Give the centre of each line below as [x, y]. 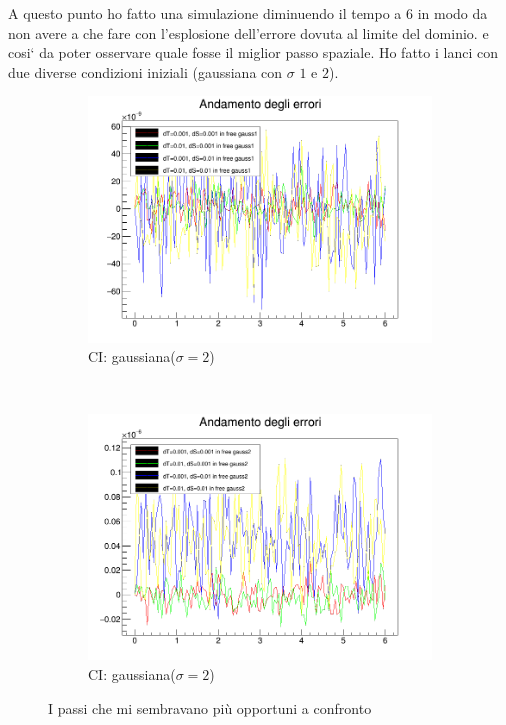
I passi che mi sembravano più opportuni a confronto [210, 707]
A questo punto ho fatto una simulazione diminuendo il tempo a [205, 13]
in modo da [452, 13]
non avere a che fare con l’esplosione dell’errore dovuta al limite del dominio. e [248, 32]
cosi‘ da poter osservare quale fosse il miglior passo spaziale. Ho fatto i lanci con [253, 52]
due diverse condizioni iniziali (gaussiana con [145, 71]
